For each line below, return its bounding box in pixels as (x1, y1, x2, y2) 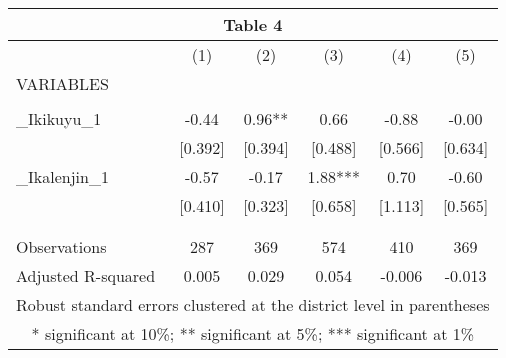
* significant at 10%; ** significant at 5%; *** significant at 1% (31, 322, 475, 345)
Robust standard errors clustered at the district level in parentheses (16, 293, 490, 316)
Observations (16, 235, 107, 258)
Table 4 (223, 13, 283, 36)
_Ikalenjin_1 (16, 165, 109, 188)
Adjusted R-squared (16, 264, 156, 287)
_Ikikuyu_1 (16, 107, 102, 130)
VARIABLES (16, 72, 109, 95)
